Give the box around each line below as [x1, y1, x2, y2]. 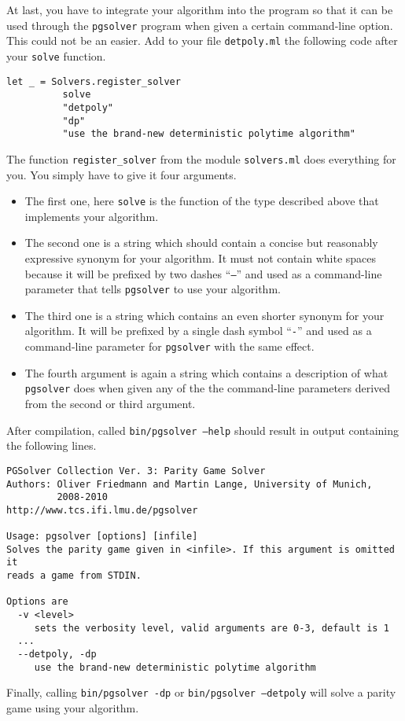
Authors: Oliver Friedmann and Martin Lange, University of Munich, [6, 478, 373, 490]
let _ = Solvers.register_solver [6, 75, 181, 87]
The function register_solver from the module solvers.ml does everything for [6, 150, 396, 167]
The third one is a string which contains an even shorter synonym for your [24, 307, 385, 323]
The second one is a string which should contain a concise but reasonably [24, 234, 378, 251]
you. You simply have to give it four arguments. [6, 166, 237, 182]
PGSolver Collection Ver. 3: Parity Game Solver [6, 465, 266, 476]
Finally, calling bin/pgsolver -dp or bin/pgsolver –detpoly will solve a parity [6, 684, 396, 701]
